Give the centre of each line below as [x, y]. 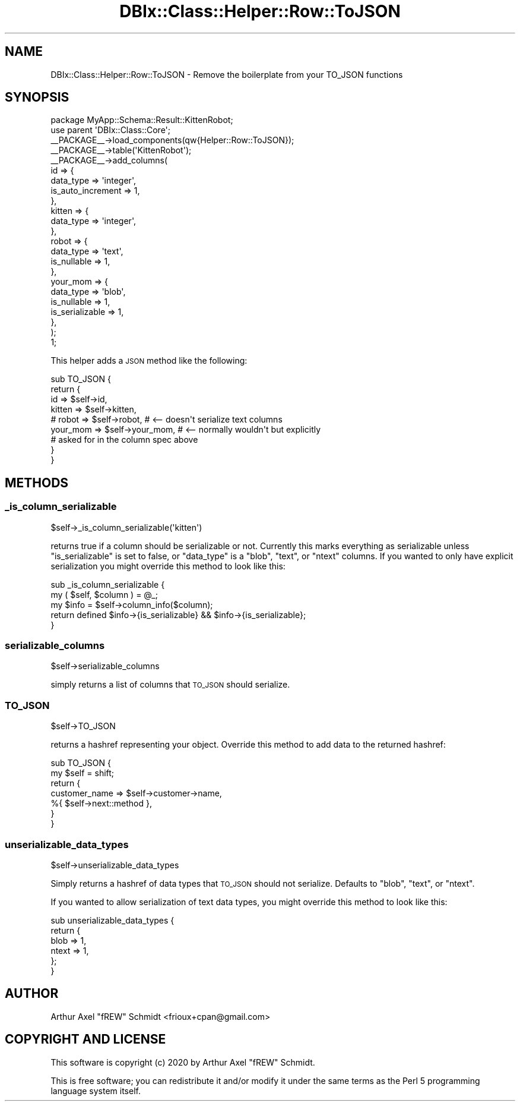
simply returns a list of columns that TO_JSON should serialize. [170, 685]
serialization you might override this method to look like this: [168, 566]
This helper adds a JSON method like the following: [149, 361]
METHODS [37, 483]
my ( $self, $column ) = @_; [104, 594]
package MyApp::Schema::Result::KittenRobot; [142, 120]
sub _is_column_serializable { [108, 584]
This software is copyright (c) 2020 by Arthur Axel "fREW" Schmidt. [183, 1062]
